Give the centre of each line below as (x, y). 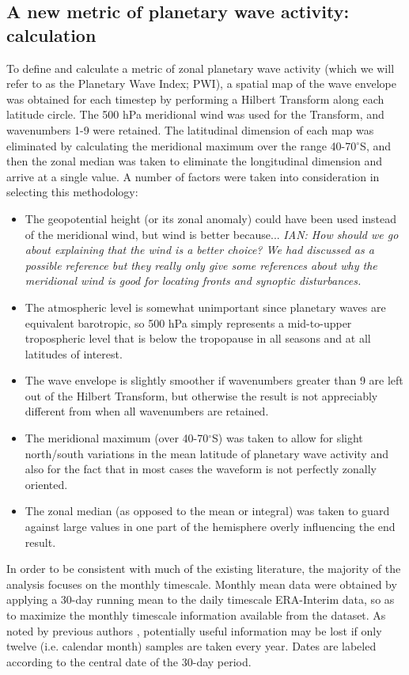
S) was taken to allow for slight (288, 438)
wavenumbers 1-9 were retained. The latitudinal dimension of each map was (190, 129)
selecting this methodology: (72, 192)
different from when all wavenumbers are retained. (147, 411)
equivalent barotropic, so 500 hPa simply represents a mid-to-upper (188, 322)
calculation (51, 34)
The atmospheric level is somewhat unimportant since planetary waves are (205, 307)
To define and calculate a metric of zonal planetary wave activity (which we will (201, 68)
